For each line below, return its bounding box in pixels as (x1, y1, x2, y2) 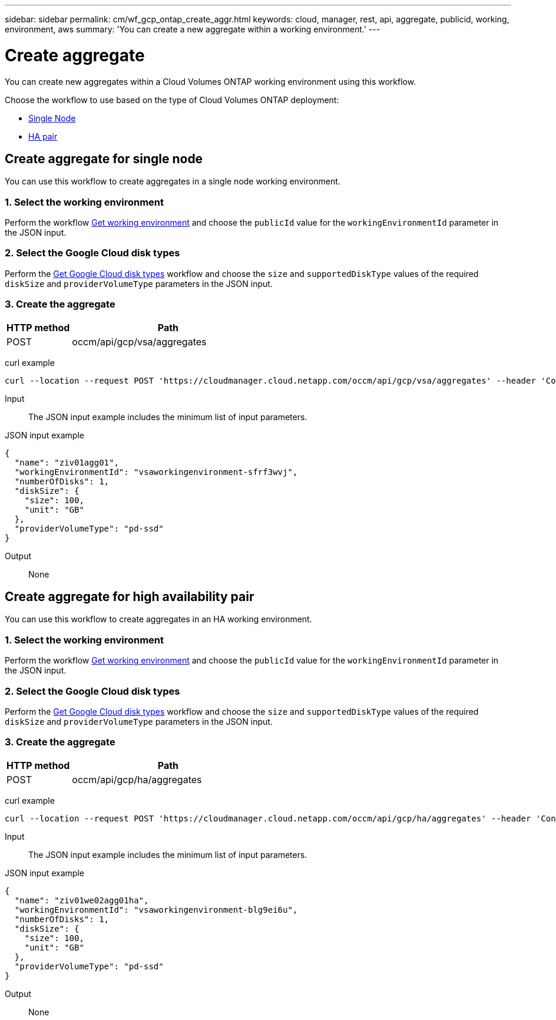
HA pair (28, 131, 58, 141)
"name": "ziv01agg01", (14, 457, 119, 467)
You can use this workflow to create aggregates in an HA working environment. (5, 614, 312, 625)
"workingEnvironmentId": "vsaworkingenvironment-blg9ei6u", (14, 905, 298, 915)
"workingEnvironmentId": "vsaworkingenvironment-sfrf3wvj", (14, 467, 298, 477)
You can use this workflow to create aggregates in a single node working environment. (5, 176, 340, 187)
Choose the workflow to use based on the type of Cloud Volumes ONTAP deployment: (5, 94, 339, 105)
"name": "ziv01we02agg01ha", (14, 895, 149, 905)
